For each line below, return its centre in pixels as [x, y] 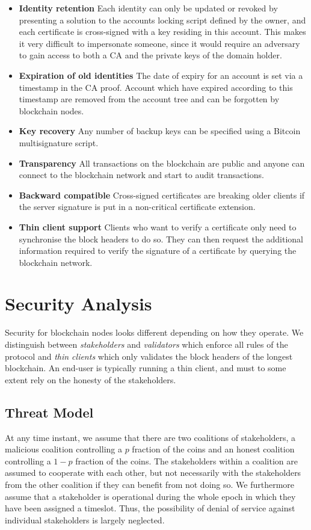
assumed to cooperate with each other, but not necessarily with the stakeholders [153, 473]
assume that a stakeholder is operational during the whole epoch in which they [150, 496]
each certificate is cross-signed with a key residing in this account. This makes [162, 32]
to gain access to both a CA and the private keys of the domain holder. [150, 55]
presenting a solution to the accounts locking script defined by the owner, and [162, 20]
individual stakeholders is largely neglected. [85, 519]
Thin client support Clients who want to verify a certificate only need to [158, 226]
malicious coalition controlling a [63, 449]
